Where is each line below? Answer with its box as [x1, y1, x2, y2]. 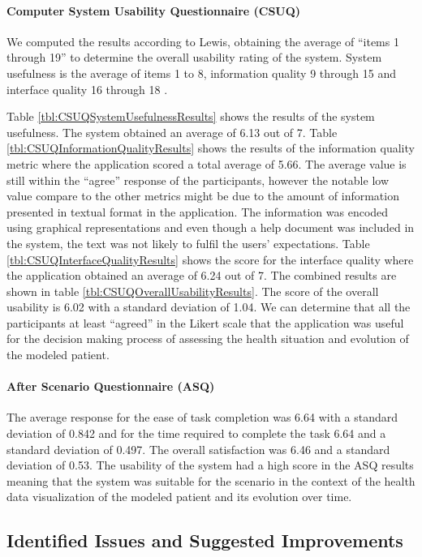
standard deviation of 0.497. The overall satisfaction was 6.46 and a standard [6, 440, 390, 457]
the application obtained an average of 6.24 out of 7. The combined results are [6, 267, 397, 284]
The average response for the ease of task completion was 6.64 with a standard [6, 409, 398, 426]
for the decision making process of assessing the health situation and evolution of [6, 330, 409, 347]
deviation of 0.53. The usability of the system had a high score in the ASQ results [6, 456, 414, 473]
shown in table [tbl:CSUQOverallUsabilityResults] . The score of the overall [6, 282, 379, 299]
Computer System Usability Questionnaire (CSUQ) [6, 2, 301, 19]
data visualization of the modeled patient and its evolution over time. [6, 488, 352, 505]
